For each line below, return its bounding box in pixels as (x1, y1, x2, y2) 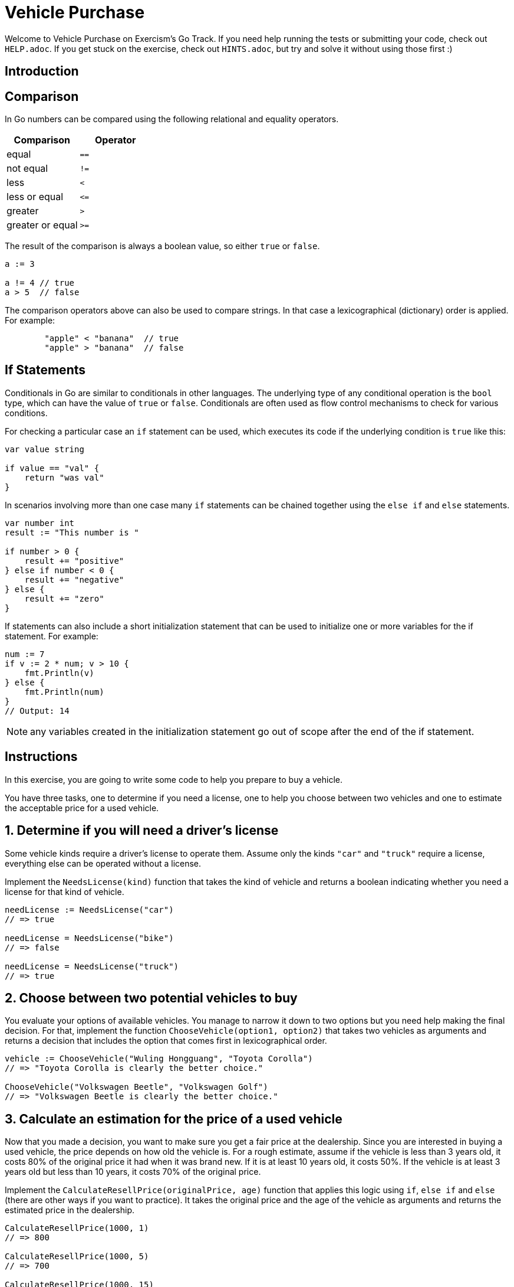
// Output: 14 (5, 705, 70, 716)
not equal (6, 162, 48, 175)
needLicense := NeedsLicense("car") (5, 904, 174, 914)
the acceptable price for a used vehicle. (5, 802, 159, 813)
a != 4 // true (5, 278, 75, 288)
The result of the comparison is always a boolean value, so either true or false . (5, 241, 320, 251)
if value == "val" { (5, 463, 100, 473)
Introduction (5, 64, 79, 79)
